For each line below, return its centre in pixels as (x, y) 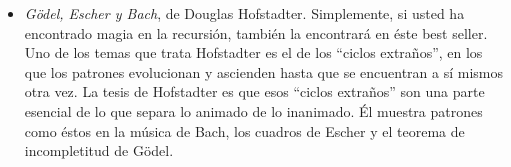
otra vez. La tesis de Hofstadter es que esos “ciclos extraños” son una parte (254, 91)
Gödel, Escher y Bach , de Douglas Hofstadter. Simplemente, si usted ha (244, 13)
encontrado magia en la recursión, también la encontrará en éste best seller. (256, 32)
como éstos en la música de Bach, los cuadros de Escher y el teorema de (244, 130)
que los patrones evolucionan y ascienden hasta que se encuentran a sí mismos (263, 71)
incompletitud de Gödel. (99, 150)
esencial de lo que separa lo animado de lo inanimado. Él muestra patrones (253, 110)
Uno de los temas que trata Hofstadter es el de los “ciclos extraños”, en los (253, 52)
